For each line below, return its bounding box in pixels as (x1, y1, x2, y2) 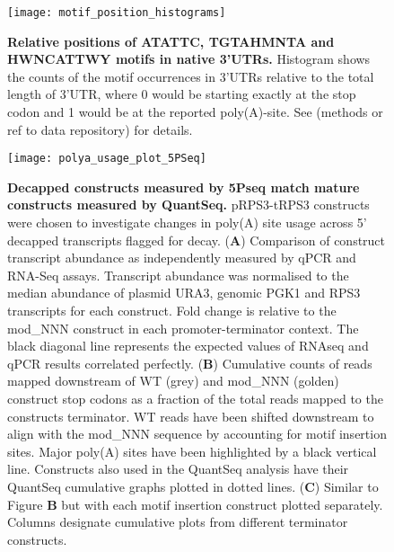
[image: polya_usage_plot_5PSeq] (7, 152, 206, 165)
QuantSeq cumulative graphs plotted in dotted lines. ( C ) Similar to (7, 476, 379, 495)
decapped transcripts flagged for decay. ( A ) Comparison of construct (7, 230, 386, 249)
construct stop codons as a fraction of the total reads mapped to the (7, 389, 383, 407)
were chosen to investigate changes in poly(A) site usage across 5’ (7, 213, 367, 232)
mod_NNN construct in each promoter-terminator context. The (7, 318, 359, 337)
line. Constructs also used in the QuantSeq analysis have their (7, 459, 349, 478)
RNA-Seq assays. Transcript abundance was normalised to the (7, 265, 349, 284)
